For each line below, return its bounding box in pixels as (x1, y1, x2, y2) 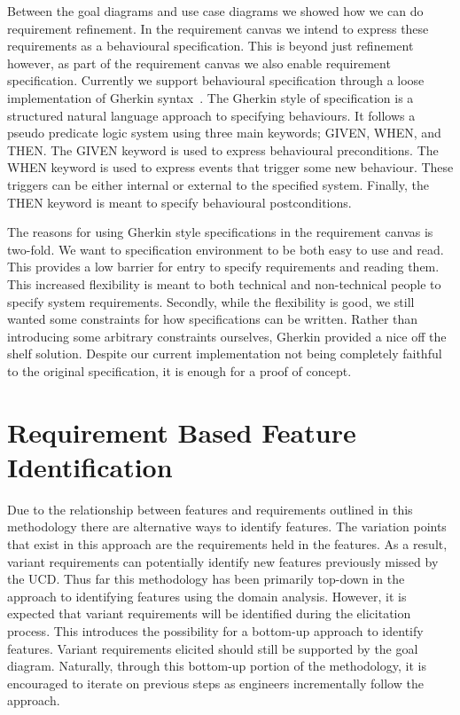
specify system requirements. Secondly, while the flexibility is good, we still (7, 292, 415, 310)
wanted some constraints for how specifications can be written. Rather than (7, 310, 418, 328)
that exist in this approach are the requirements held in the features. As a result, (7, 534, 448, 553)
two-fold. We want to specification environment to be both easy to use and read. (7, 240, 444, 258)
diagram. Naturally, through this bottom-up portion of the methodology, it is (7, 656, 426, 675)
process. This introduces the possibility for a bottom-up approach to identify (7, 621, 424, 640)
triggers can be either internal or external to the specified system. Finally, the (7, 175, 429, 193)
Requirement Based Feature (7, 413, 356, 450)
